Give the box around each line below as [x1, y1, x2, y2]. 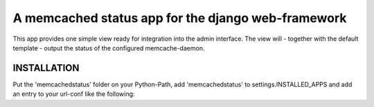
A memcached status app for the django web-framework [12, 10, 347, 26]
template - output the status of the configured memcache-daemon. [12, 43, 205, 52]
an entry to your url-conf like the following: [12, 90, 135, 98]
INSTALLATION [12, 62, 80, 74]
